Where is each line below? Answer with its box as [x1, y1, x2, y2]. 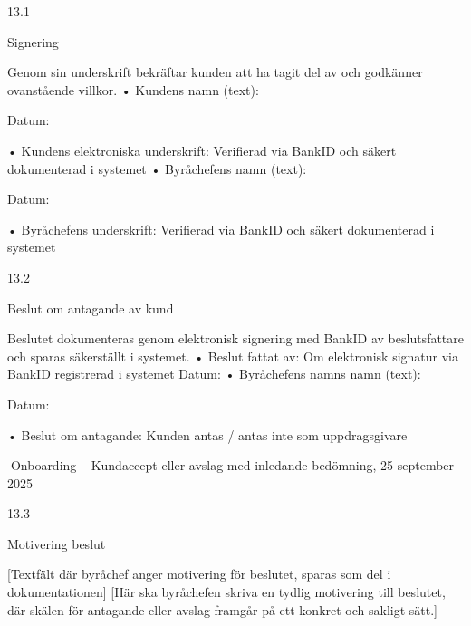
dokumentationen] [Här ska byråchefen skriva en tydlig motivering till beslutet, [7, 583, 446, 602]
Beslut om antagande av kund [7, 298, 174, 317]
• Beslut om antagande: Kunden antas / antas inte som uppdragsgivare [7, 425, 408, 444]
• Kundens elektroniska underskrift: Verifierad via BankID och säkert [7, 140, 397, 159]
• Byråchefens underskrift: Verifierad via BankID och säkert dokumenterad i [7, 219, 435, 238]
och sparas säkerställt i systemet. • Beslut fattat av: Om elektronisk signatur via [7, 346, 459, 365]
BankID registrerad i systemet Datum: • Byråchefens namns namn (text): [7, 364, 421, 383]
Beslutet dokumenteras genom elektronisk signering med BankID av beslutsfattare [7, 329, 465, 348]
